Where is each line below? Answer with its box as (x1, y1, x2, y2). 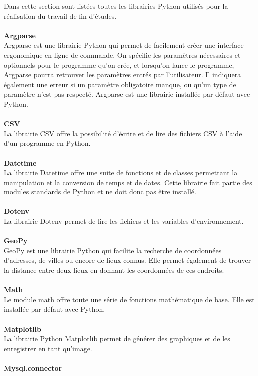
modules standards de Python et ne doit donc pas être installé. (4, 187, 196, 197)
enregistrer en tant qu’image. (4, 343, 92, 353)
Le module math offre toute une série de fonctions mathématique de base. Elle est (4, 294, 255, 304)
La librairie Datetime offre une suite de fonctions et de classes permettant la (4, 167, 238, 178)
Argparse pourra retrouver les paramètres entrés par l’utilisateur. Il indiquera (4, 69, 241, 80)
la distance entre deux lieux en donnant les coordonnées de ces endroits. (4, 265, 224, 275)
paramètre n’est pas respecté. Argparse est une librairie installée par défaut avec (4, 89, 250, 99)
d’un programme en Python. (4, 138, 91, 148)
